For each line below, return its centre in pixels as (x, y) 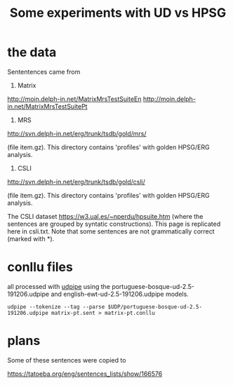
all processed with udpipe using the (59, 286)
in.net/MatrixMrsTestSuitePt (47, 106)
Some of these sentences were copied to (67, 360)
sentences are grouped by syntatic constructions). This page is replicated (114, 224)
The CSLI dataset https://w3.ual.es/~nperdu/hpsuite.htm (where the (105, 216)
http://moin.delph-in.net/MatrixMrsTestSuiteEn (74, 99)
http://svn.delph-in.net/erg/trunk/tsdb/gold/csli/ (76, 182)
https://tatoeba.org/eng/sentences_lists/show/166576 (85, 374)
